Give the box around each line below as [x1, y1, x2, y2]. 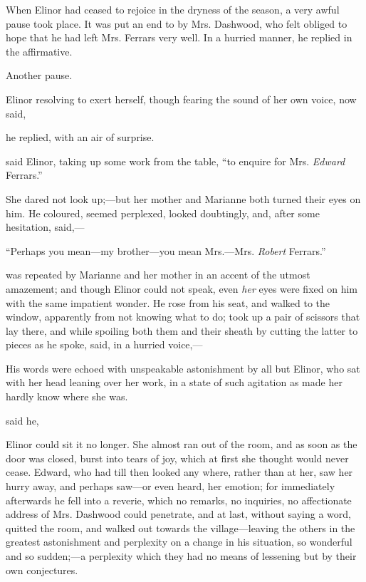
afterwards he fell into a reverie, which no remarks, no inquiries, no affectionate [6, 492, 352, 507]
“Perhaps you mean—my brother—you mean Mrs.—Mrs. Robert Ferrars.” [6, 243, 326, 258]
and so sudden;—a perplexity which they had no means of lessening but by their [6, 549, 357, 563]
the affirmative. [6, 43, 73, 58]
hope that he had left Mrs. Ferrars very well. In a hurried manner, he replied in [6, 30, 352, 45]
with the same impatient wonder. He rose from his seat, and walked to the [6, 295, 330, 310]
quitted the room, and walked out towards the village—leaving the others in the [6, 520, 355, 535]
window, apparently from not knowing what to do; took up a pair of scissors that [6, 309, 360, 324]
